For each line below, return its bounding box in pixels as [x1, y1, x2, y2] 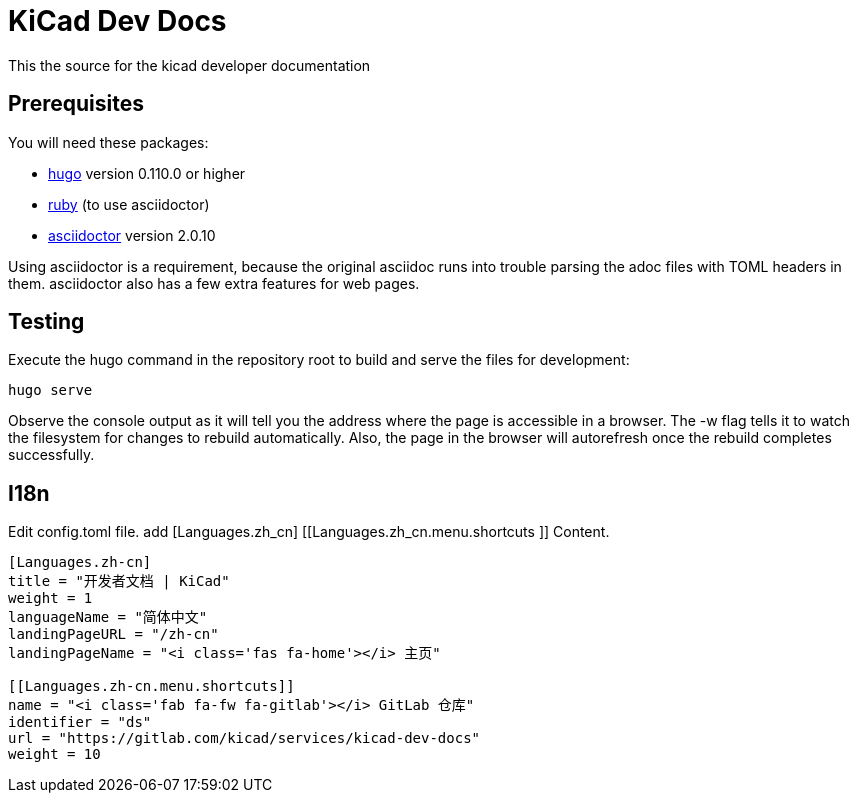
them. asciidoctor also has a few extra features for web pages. [8, 274, 420, 292]
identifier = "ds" [8, 714, 152, 731]
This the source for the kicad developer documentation [8, 56, 371, 74]
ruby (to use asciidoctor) [48, 195, 210, 213]
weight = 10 [8, 746, 101, 763]
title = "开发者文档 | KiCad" [8, 573, 230, 590]
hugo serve [8, 382, 93, 399]
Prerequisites [8, 91, 144, 117]
